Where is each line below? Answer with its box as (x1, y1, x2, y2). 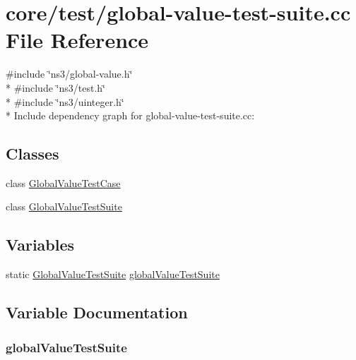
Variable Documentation (6, 301, 188, 323)
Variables (6, 234, 75, 256)
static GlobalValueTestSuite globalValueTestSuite (6, 267, 220, 282)
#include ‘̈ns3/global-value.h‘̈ (6, 66, 133, 81)
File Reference (6, 25, 149, 54)
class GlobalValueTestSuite (6, 199, 122, 214)
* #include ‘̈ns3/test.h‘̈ (6, 80, 105, 95)
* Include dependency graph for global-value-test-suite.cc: (6, 108, 255, 123)
